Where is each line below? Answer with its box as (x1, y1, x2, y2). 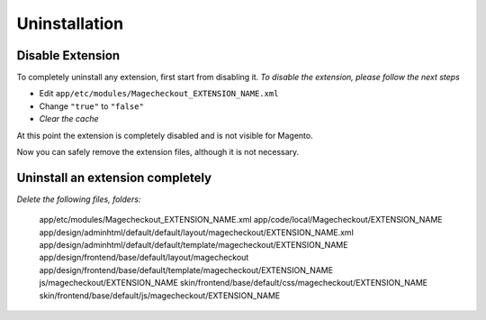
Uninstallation (16, 14, 124, 33)
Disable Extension (16, 48, 121, 63)
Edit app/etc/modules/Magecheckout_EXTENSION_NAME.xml (39, 88, 279, 99)
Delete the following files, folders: (16, 194, 141, 205)
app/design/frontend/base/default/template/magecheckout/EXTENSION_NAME (39, 264, 333, 275)
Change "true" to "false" (39, 100, 144, 112)
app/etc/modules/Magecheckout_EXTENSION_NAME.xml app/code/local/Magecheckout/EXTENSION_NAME (39, 215, 443, 225)
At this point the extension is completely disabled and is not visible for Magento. (16, 130, 314, 141)
